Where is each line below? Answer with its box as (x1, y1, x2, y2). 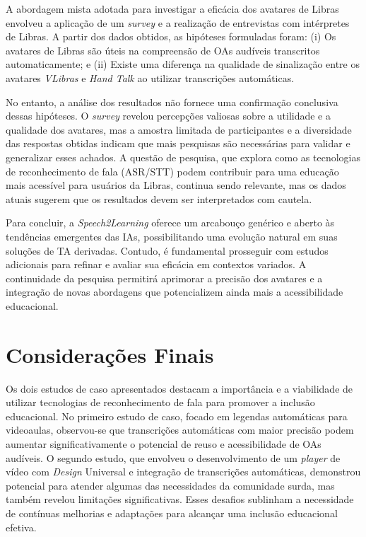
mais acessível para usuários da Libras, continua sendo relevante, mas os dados (6, 178, 346, 192)
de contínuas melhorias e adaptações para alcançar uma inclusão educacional (6, 505, 338, 520)
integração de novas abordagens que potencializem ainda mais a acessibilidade (6, 284, 343, 299)
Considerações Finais (6, 340, 214, 369)
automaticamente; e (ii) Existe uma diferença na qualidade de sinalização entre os (6, 57, 360, 71)
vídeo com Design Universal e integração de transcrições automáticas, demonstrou (6, 464, 361, 479)
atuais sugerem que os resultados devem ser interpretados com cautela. (6, 191, 312, 206)
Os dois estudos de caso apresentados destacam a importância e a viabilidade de (6, 381, 353, 395)
